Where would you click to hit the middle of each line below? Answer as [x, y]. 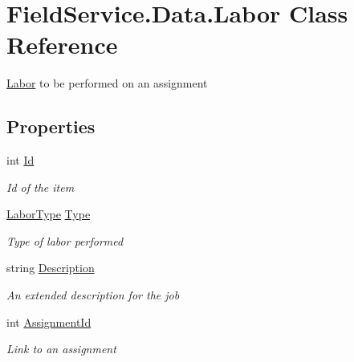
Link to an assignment [61, 349]
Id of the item [41, 187]
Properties [51, 126]
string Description [51, 268]
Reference [62, 45]
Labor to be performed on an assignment [107, 83]
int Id [20, 160]
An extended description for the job [93, 295]
